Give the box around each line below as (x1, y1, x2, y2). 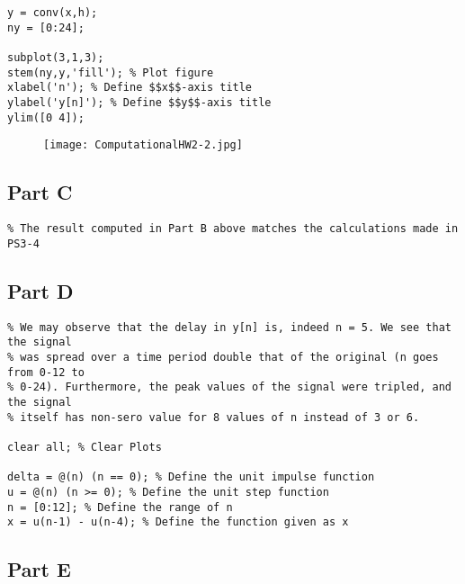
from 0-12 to (7, 365, 85, 379)
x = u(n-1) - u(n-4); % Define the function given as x (7, 516, 349, 529)
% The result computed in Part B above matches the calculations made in (7, 222, 459, 236)
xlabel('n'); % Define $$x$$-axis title (7, 81, 253, 94)
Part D (7, 276, 74, 304)
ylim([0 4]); (7, 111, 85, 124)
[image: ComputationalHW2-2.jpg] (43, 139, 243, 152)
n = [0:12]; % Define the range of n (7, 500, 233, 514)
